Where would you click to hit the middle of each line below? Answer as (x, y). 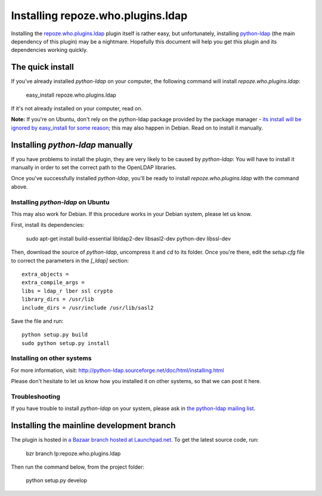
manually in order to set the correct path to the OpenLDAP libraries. (94, 168)
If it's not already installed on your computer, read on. (77, 109)
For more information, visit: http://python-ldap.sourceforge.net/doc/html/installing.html (117, 370)
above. (19, 187)
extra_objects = (45, 274)
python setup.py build (55, 335)
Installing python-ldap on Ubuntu (60, 202)
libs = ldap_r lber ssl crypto (67, 291)
